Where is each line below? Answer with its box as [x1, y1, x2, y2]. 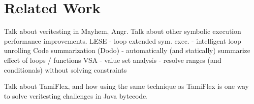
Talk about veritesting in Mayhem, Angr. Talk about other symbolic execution [4, 26, 241, 36]
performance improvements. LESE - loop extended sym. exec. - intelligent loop [4, 35, 241, 46]
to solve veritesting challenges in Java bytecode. [4, 90, 148, 101]
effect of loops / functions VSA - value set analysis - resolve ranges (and [4, 54, 222, 65]
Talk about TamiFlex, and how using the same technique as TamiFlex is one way [4, 81, 249, 91]
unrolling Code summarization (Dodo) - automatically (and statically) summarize [4, 45, 251, 55]
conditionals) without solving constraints [4, 64, 127, 75]
